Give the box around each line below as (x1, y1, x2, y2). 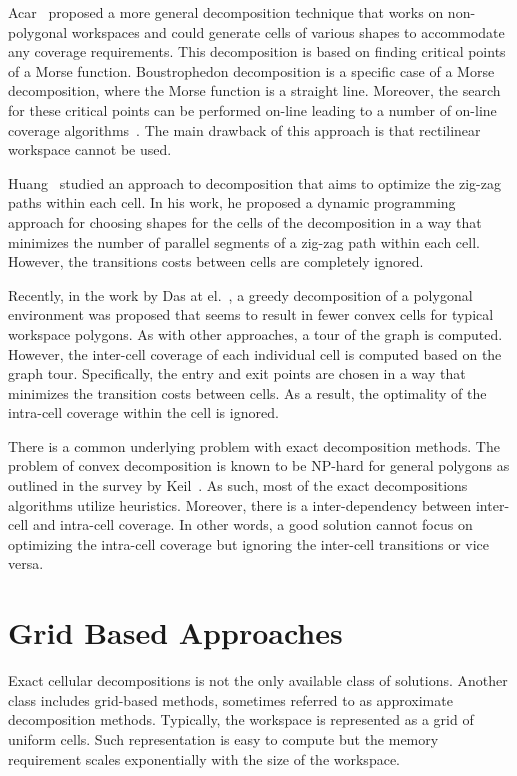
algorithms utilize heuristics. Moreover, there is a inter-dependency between (8, 494, 472, 515)
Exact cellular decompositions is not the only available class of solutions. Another (8, 670, 508, 691)
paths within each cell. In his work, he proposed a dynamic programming (8, 192, 456, 213)
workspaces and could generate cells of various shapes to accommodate (71, 21, 505, 42)
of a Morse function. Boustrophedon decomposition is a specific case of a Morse (8, 60, 495, 81)
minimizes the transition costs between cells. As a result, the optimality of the (8, 382, 487, 403)
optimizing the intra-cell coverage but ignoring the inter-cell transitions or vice (8, 533, 490, 554)
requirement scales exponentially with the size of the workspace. (8, 748, 400, 769)
